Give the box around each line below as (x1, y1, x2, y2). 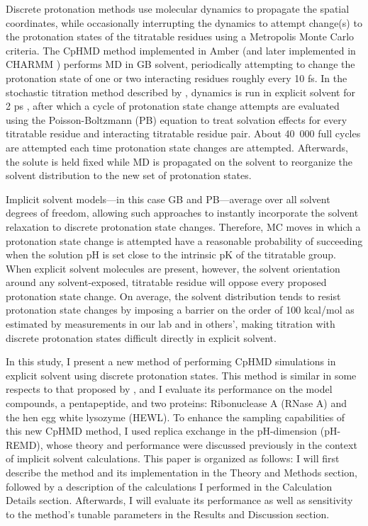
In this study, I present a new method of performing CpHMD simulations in (6, 354, 336, 369)
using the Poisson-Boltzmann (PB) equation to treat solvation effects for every (6, 112, 347, 127)
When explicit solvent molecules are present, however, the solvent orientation (6, 261, 340, 275)
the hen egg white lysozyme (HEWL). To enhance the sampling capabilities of (6, 409, 345, 424)
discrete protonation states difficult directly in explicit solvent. (6, 330, 277, 345)
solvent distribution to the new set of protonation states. (6, 168, 252, 183)
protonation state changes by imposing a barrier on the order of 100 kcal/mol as (6, 302, 355, 317)
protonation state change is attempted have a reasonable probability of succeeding (6, 233, 363, 248)
